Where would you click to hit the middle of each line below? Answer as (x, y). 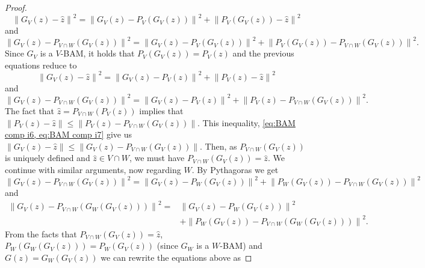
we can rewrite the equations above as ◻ (176, 257)
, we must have (157, 158)
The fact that (30, 110)
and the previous (263, 53)
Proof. (16, 7)
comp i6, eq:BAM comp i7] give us (69, 134)
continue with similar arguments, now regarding (93, 169)
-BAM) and (241, 245)
